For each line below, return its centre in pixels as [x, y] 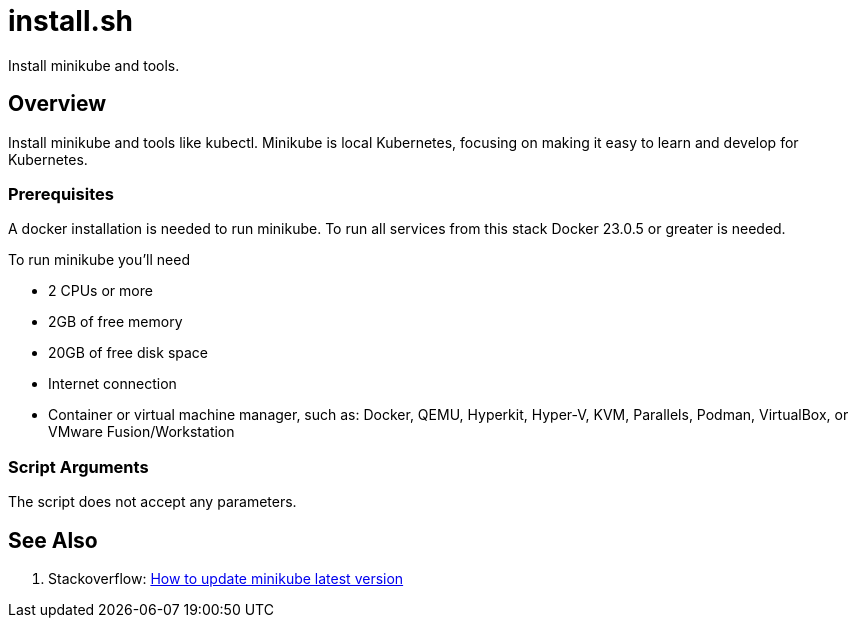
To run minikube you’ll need [99, 260]
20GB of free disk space [128, 353]
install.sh [70, 21]
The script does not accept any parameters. [152, 502]
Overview [57, 104]
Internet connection [112, 384]
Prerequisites [61, 193]
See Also [53, 540]
